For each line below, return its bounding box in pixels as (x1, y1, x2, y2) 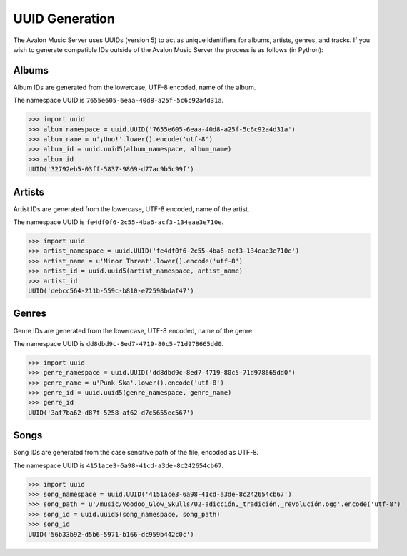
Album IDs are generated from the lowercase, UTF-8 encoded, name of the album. (13, 83, 256, 91)
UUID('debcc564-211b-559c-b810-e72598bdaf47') (28, 287, 194, 295)
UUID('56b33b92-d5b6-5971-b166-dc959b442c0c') (28, 530, 194, 538)
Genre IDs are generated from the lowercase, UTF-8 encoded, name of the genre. (13, 326, 254, 335)
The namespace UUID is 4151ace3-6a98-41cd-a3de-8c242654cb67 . (13, 461, 224, 470)
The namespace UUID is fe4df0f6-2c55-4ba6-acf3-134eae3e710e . (13, 218, 224, 226)
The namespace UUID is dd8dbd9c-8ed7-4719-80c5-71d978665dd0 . (13, 339, 224, 348)
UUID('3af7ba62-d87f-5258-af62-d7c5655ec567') (28, 408, 194, 417)
